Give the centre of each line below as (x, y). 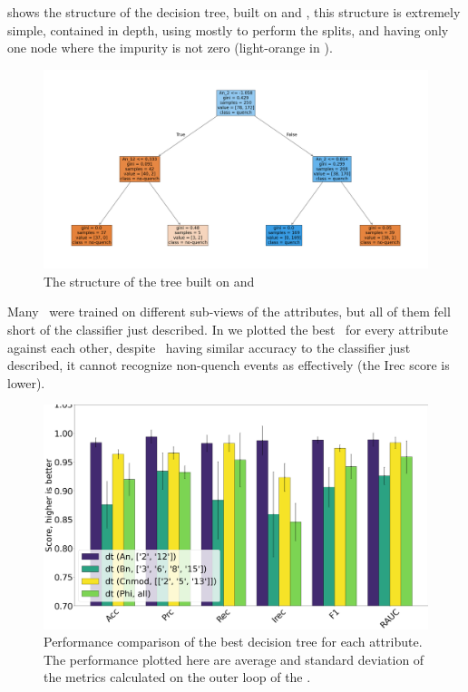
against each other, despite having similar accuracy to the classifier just (209, 347)
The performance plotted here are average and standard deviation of (234, 659)
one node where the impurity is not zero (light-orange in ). (170, 48)
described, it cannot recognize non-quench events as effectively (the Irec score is (229, 365)
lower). (26, 382)
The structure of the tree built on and (149, 281)
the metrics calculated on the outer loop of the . (177, 677)
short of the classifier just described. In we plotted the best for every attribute (228, 330)
